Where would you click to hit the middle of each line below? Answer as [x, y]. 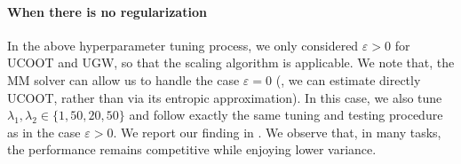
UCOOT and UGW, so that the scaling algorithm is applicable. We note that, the [231, 62]
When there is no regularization [107, 11]
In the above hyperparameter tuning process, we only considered [183, 45]
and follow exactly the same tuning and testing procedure [286, 115]
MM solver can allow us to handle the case [123, 79]
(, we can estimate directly [348, 79]
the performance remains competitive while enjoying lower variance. [192, 149]
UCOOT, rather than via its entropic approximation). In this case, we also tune [225, 97]
